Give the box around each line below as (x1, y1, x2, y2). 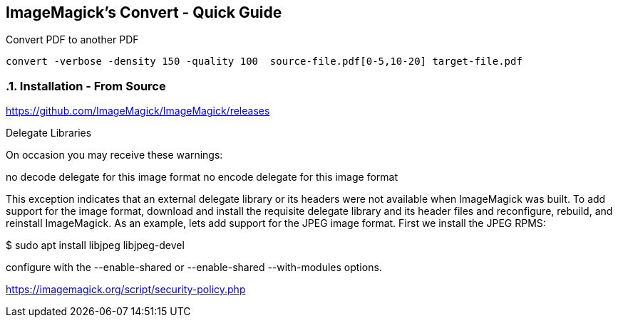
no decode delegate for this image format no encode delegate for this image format (6, 171, 398, 184)
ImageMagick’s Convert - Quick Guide (6, 4, 282, 21)
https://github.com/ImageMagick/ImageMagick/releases (6, 105, 270, 117)
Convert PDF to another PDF (6, 33, 139, 46)
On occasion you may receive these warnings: (6, 149, 223, 161)
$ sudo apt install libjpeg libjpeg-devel (6, 239, 185, 252)
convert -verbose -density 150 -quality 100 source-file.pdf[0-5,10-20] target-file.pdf (6, 55, 522, 68)
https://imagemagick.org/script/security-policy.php (6, 283, 246, 296)
